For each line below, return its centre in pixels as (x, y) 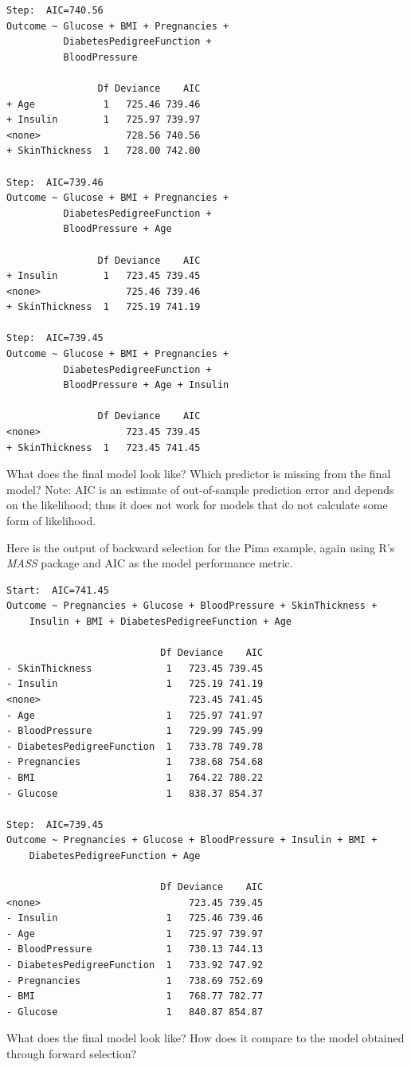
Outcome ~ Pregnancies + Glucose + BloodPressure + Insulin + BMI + (192, 840)
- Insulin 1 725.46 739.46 (135, 918)
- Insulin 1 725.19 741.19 (135, 684)
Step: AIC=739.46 (55, 182)
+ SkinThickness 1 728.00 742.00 (104, 151)
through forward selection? (72, 1053)
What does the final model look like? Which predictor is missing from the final (199, 474)
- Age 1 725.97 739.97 (135, 934)
